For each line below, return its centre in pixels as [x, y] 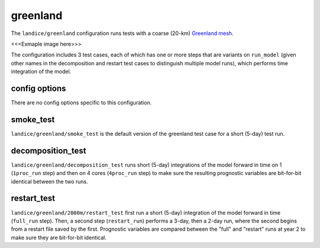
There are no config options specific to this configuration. [81, 103]
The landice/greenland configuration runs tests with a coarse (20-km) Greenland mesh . [122, 33]
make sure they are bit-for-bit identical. [59, 237]
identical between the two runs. [49, 182]
